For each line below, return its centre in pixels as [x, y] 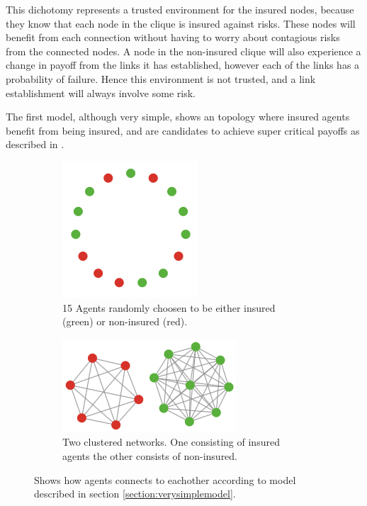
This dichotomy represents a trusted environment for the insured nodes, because [180, 9]
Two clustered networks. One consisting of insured [171, 442]
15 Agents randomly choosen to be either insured [169, 307]
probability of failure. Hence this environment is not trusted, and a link [161, 78]
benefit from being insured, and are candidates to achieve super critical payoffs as [183, 130]
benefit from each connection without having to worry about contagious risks [173, 37]
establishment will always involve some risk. [101, 92]
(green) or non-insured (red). [125, 321]
